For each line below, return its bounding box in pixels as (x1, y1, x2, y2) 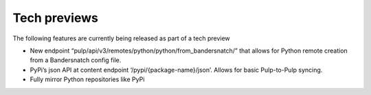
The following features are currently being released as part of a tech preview (12, 34, 230, 42)
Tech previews (12, 10, 99, 25)
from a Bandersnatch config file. (30, 56, 122, 64)
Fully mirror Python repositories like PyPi (30, 75, 145, 83)
